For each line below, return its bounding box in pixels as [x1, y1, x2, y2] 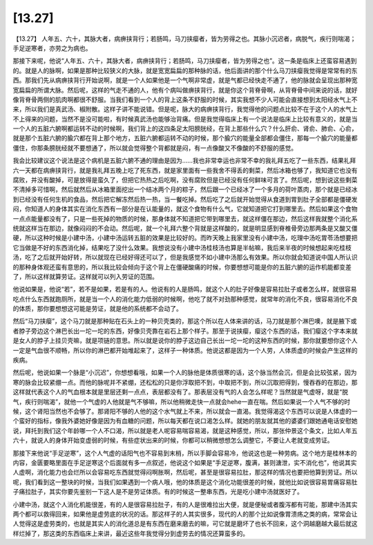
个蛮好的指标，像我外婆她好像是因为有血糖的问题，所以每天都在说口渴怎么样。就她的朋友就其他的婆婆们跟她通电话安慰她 [12, 417, 358, 425]
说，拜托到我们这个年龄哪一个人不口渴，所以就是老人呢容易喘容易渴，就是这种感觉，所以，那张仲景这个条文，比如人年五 [12, 426, 358, 434]
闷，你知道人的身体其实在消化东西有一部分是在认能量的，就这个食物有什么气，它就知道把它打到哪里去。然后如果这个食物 [12, 204, 358, 213]
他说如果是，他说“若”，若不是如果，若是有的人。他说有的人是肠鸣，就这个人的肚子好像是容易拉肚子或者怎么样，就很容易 [12, 285, 357, 294]
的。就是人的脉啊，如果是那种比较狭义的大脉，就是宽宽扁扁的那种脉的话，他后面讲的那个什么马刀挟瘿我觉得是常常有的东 [12, 66, 358, 75]
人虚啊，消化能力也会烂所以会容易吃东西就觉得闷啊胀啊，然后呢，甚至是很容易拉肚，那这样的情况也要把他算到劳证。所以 [12, 468, 358, 477]
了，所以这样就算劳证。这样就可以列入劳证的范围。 [12, 272, 158, 280]
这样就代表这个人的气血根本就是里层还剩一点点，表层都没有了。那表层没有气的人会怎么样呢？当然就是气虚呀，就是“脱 [12, 388, 349, 396]
